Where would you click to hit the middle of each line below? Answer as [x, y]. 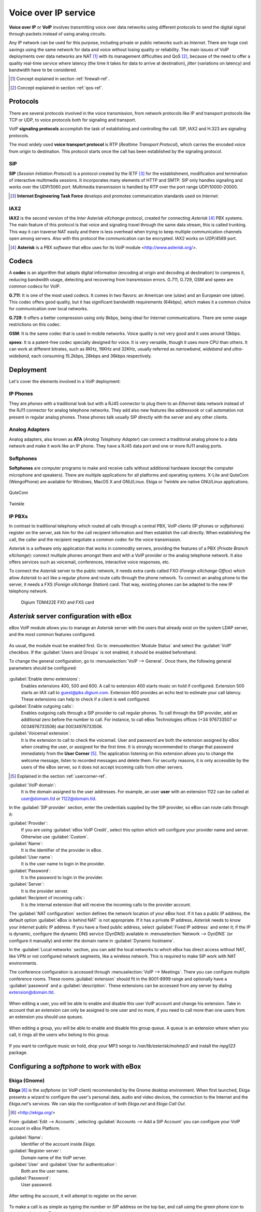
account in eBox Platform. [35, 1128]
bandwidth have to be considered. [43, 70]
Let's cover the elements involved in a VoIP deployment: [65, 381]
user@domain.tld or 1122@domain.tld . [59, 798]
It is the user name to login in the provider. [63, 864]
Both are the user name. [45, 1171]
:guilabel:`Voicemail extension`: [40, 733]
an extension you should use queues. [46, 1017]
